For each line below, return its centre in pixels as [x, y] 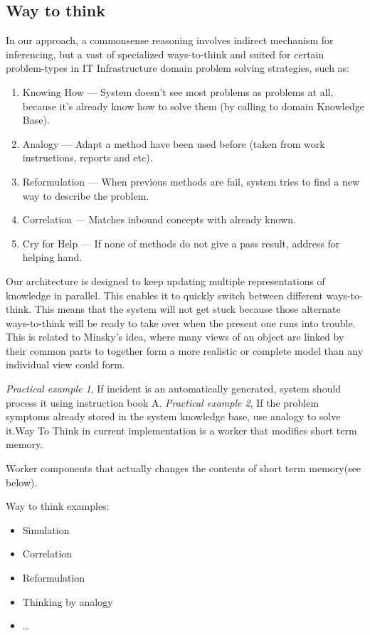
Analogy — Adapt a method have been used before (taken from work [174, 143]
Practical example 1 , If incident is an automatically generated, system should [174, 389]
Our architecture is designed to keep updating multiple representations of [165, 281]
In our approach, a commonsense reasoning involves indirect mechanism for [170, 40]
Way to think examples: [58, 506]
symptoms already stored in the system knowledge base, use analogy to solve [173, 416]
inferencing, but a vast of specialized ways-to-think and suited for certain [165, 54]
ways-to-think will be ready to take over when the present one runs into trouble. [181, 322]
